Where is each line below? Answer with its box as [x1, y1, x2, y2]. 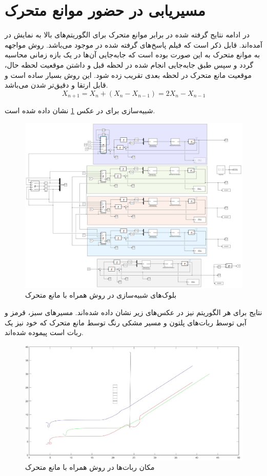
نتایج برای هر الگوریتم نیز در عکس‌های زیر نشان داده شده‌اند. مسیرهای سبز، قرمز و [5, 307, 262, 318]
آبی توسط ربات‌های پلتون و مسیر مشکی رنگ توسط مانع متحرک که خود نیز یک [5, 317, 247, 327]
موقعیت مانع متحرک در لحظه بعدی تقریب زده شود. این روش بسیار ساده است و [5, 69, 252, 80]
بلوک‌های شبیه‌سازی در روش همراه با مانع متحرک [25, 289, 177, 300]
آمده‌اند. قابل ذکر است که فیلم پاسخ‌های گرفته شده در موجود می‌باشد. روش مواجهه [5, 39, 262, 50]
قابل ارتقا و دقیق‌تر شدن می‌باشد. [5, 79, 108, 90]
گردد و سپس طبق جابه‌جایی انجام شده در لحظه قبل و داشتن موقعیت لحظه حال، [5, 59, 254, 70]
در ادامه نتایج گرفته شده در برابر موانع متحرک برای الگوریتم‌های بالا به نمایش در [5, 29, 250, 40]
